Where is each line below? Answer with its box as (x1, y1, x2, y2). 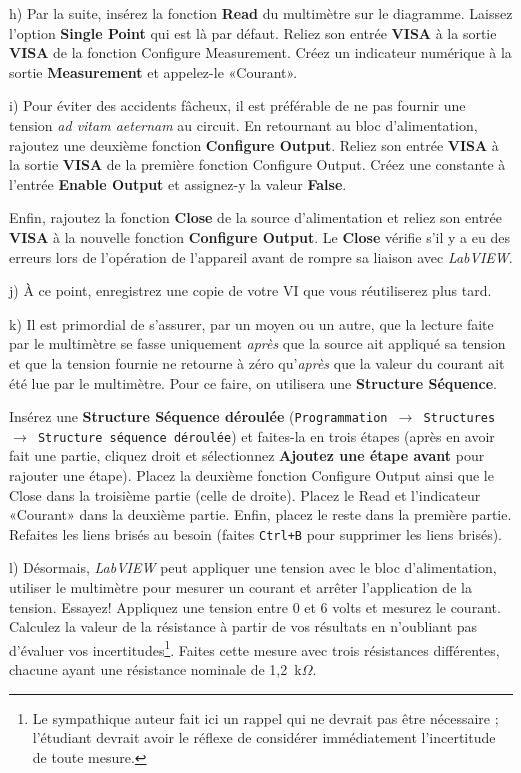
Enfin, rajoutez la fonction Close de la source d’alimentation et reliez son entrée (9, 207, 503, 228)
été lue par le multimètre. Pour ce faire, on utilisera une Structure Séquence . (9, 372, 498, 393)
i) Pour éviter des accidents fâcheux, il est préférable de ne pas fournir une (9, 95, 466, 116)
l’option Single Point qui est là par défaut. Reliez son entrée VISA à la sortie (9, 22, 497, 43)
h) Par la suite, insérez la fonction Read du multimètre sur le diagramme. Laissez (9, 3, 513, 23)
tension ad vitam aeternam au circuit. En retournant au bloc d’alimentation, (9, 114, 478, 135)
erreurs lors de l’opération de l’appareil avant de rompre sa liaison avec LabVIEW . (9, 246, 513, 267)
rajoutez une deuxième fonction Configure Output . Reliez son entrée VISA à (9, 134, 499, 155)
